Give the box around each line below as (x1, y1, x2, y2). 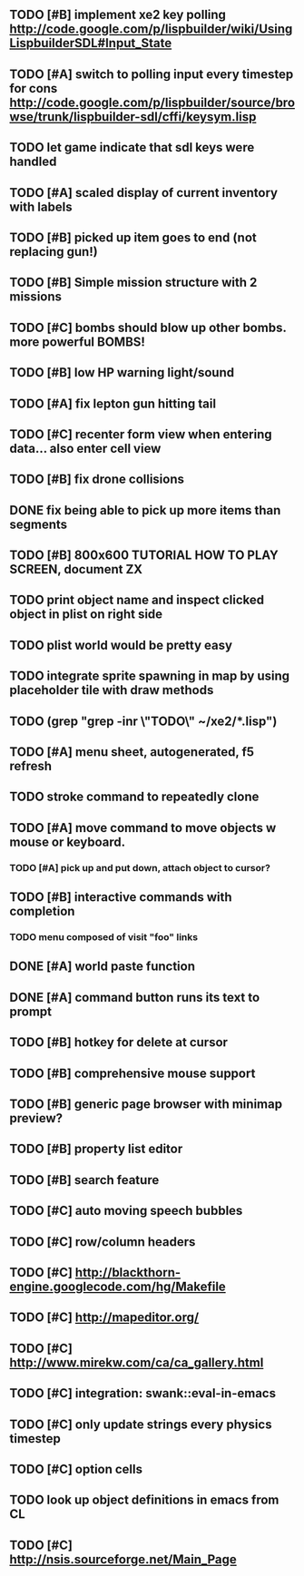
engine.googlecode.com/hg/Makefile (9, 1278, 227, 1294)
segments (9, 516, 68, 532)
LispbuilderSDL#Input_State (9, 35, 172, 51)
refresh (9, 759, 53, 774)
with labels (9, 199, 73, 214)
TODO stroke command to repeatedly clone (9, 789, 260, 805)
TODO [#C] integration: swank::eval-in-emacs (9, 1385, 277, 1401)
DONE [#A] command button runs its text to (9, 989, 260, 1005)
